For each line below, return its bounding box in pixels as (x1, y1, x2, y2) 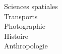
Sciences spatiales (4, 1, 58, 11)
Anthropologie (4, 40, 48, 51)
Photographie (4, 21, 45, 31)
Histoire (4, 30, 28, 41)
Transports (4, 11, 38, 21)
